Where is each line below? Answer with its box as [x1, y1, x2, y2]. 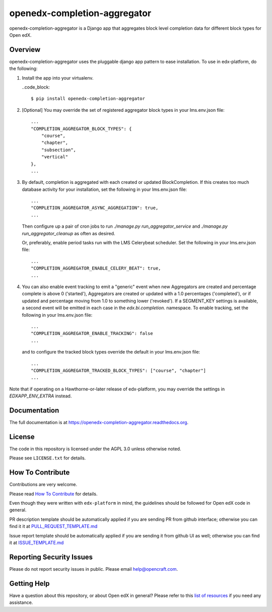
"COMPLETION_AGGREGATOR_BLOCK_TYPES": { [31, 126, 132, 131]
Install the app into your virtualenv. [22, 75, 94, 81]
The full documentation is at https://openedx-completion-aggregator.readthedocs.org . [9, 419, 189, 425]
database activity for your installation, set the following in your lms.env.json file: [22, 186, 187, 192]
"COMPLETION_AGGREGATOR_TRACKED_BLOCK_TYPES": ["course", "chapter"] [31, 368, 207, 373]
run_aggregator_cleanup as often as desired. [22, 230, 115, 236]
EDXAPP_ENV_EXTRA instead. [9, 393, 72, 399]
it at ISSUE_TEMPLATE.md [9, 539, 64, 546]
